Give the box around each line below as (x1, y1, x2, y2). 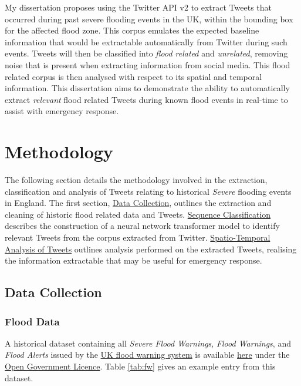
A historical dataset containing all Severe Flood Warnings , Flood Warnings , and (5, 337, 291, 349)
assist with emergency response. (5, 105, 119, 117)
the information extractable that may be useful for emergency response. (5, 254, 262, 267)
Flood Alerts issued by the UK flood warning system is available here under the (5, 348, 290, 361)
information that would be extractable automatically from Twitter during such (5, 35, 288, 48)
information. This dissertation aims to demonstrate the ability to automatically (5, 82, 290, 94)
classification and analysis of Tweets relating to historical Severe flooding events (5, 185, 292, 197)
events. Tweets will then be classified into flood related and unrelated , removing (5, 47, 288, 59)
